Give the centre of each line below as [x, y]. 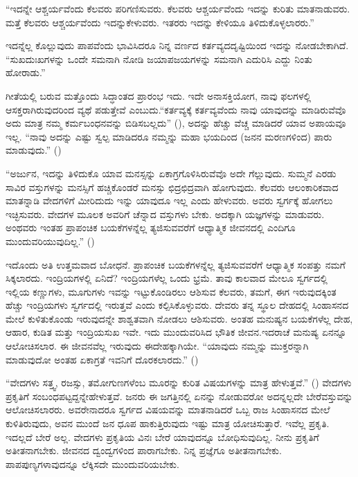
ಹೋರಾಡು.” [26, 72]
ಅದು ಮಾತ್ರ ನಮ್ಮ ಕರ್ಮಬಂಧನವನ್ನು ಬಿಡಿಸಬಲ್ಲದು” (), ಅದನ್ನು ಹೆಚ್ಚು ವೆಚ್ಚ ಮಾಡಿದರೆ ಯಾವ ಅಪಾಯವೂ [176, 123]
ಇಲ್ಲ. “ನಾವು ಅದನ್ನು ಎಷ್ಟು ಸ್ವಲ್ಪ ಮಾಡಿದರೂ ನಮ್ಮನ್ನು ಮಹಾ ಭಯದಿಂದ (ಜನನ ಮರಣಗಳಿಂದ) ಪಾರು [169, 136]
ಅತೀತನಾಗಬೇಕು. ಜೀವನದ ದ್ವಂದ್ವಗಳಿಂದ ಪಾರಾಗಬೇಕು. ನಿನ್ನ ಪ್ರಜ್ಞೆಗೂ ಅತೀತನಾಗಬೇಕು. [144, 450]
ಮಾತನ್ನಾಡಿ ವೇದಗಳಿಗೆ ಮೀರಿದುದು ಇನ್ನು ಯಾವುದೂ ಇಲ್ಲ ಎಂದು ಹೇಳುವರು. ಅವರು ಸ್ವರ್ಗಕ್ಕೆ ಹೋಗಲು [169, 200]
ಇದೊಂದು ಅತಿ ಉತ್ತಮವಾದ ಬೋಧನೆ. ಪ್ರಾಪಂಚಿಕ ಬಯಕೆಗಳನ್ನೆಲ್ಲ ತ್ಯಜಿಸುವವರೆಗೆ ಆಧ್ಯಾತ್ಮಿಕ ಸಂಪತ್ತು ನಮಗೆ [176, 264]
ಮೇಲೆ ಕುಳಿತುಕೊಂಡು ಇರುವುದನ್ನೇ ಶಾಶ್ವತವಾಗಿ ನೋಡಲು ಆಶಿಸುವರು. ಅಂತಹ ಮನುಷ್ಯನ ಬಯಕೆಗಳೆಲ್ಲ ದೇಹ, [179, 318]
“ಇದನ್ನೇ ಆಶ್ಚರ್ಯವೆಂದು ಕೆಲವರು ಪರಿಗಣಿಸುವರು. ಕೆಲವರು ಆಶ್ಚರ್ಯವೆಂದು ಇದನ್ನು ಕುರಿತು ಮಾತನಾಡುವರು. [178, 8]
